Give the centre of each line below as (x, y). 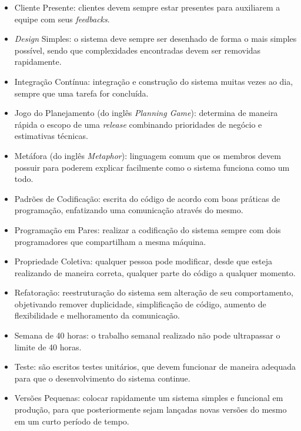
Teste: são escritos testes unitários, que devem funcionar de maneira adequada (155, 367)
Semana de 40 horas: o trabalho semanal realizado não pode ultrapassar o (147, 335)
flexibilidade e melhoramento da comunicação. (97, 315)
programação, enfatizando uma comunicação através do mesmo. (129, 210)
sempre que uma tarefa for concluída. (81, 93)
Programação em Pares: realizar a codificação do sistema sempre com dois (148, 229)
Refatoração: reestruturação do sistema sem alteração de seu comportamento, (154, 292)
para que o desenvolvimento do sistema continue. (102, 378)
